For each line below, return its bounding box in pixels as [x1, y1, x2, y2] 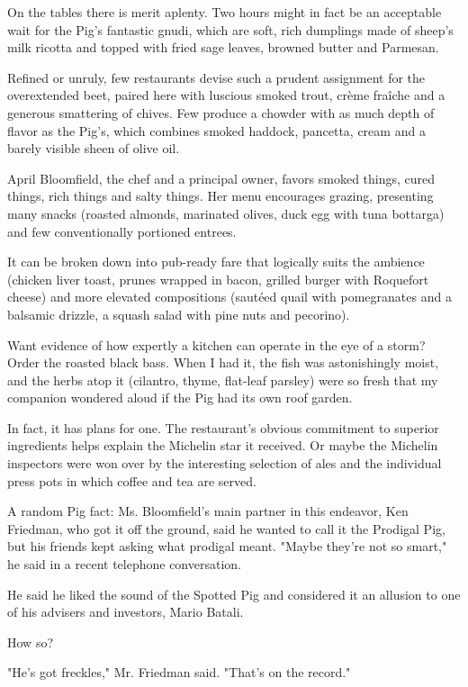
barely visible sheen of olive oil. [7, 139, 180, 158]
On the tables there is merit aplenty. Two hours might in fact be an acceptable [7, 3, 442, 21]
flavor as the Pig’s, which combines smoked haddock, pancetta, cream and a [7, 121, 426, 140]
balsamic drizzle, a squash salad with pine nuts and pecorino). [7, 304, 350, 323]
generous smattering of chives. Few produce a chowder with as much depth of [7, 103, 435, 122]
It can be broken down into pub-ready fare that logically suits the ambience [7, 252, 425, 271]
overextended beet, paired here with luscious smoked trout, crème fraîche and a [7, 86, 445, 104]
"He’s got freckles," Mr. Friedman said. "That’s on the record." [7, 663, 351, 682]
